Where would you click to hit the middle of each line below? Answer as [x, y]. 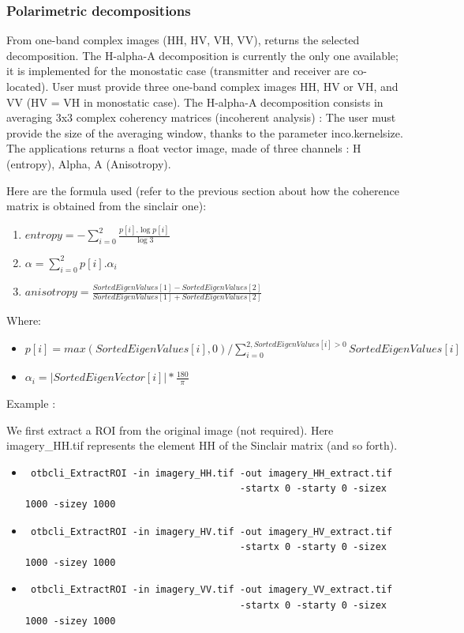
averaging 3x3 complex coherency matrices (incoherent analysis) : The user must [201, 117]
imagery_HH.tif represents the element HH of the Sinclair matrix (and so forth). [202, 445]
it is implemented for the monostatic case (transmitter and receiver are [178, 71]
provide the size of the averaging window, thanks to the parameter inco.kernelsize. [205, 132]
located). [28, 86]
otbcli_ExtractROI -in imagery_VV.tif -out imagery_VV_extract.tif [211, 590]
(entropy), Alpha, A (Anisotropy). [89, 163]
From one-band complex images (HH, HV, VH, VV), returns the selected [183, 40]
